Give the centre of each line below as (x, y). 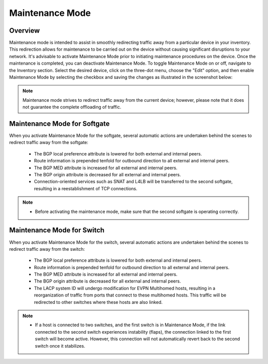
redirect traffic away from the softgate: (49, 143)
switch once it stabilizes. (60, 346)
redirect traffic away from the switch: (47, 249)
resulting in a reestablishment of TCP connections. (86, 188)
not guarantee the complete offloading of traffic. (72, 107)
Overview (25, 31)
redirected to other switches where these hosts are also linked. (98, 302)
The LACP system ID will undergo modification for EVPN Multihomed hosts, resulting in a (125, 288)
